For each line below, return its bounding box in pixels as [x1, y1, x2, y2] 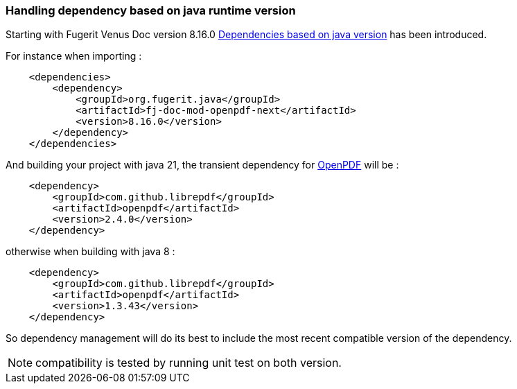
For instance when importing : [6, 50, 142, 62]
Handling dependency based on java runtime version [6, 3, 296, 17]
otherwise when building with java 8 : [6, 245, 175, 258]
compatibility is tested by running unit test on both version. [35, 356, 342, 370]
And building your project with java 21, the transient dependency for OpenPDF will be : [6, 159, 399, 171]
